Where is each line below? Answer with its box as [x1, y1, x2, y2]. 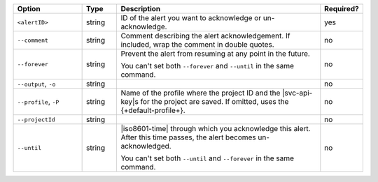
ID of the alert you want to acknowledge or [120, 13, 262, 22]
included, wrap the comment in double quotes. [120, 40, 274, 49]
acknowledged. [120, 142, 171, 151]
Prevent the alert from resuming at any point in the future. [120, 49, 311, 59]
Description [120, 4, 161, 13]
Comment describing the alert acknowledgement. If [120, 31, 290, 40]
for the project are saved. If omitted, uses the [140, 97, 289, 106]
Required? [324, 4, 360, 13]
